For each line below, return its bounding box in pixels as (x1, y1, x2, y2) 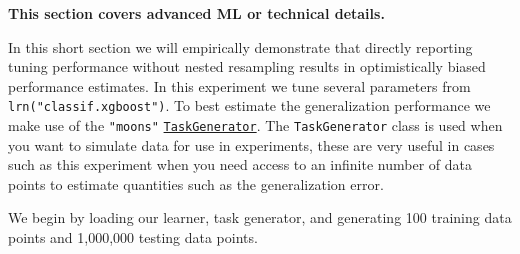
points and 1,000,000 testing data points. (8, 227, 258, 248)
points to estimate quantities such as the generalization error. (8, 173, 384, 194)
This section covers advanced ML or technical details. (8, 3, 385, 23)
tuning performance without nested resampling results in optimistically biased (8, 56, 486, 77)
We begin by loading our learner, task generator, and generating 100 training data (8, 207, 512, 228)
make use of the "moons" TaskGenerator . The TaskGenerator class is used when (8, 115, 503, 136)
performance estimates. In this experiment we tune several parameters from (8, 75, 471, 96)
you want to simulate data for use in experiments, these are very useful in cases (8, 134, 495, 155)
